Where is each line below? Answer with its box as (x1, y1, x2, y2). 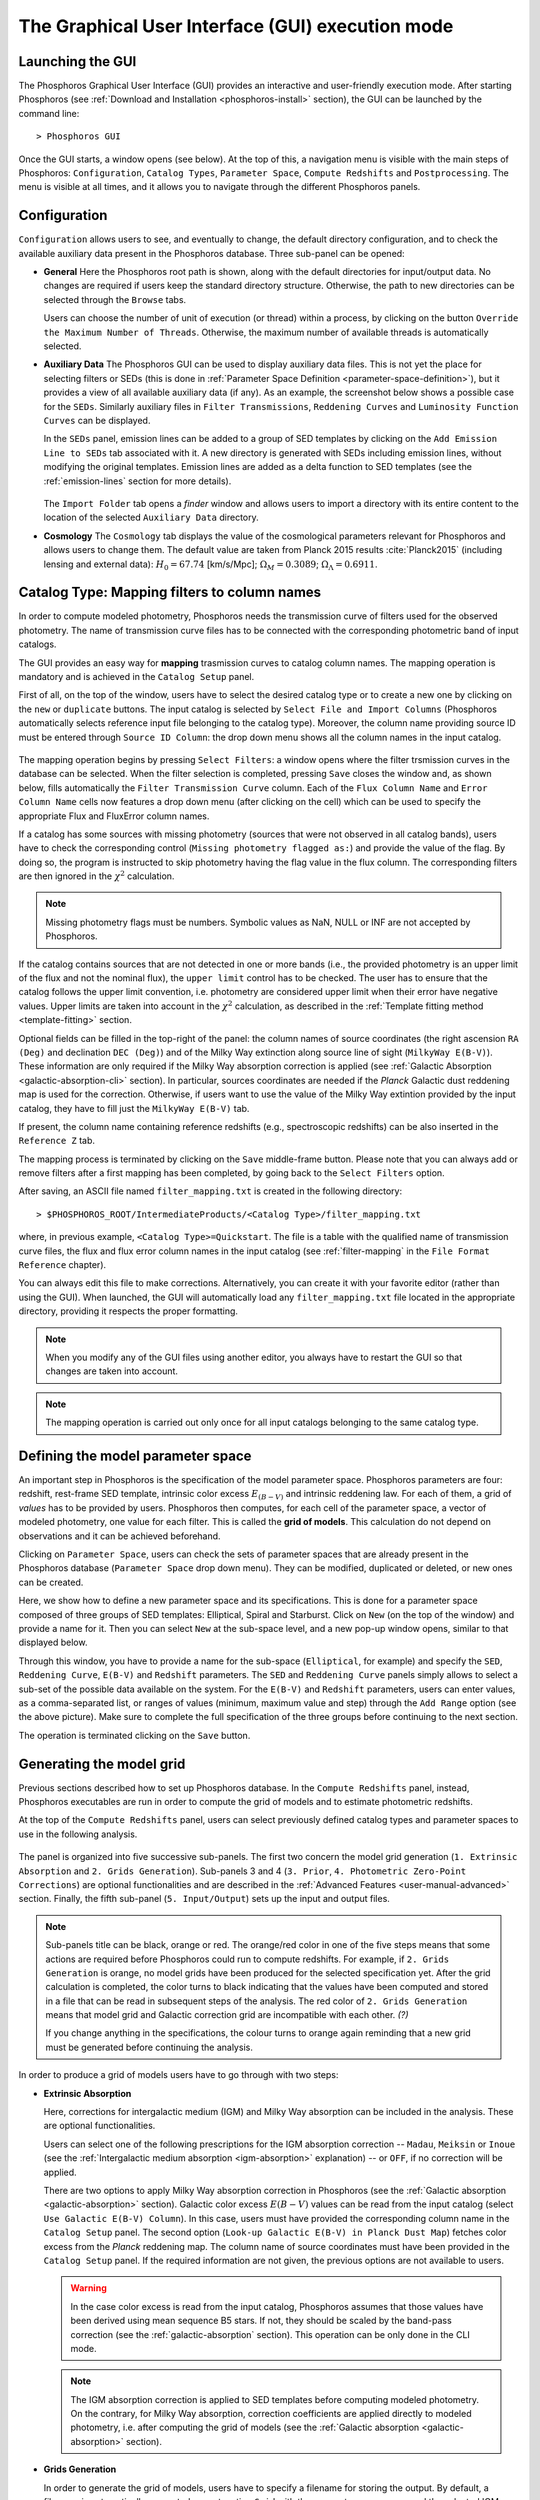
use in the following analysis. (18, 1828, 138, 1840)
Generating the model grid (18, 1755, 186, 1772)
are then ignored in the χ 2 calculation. (18, 869, 175, 882)
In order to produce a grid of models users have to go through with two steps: (18, 2069, 339, 2081)
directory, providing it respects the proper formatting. (18, 1305, 239, 1317)
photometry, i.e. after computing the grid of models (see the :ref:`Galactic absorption (70, 2421, 420, 2434)
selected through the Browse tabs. (43, 293, 187, 305)
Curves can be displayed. (43, 415, 151, 426)
